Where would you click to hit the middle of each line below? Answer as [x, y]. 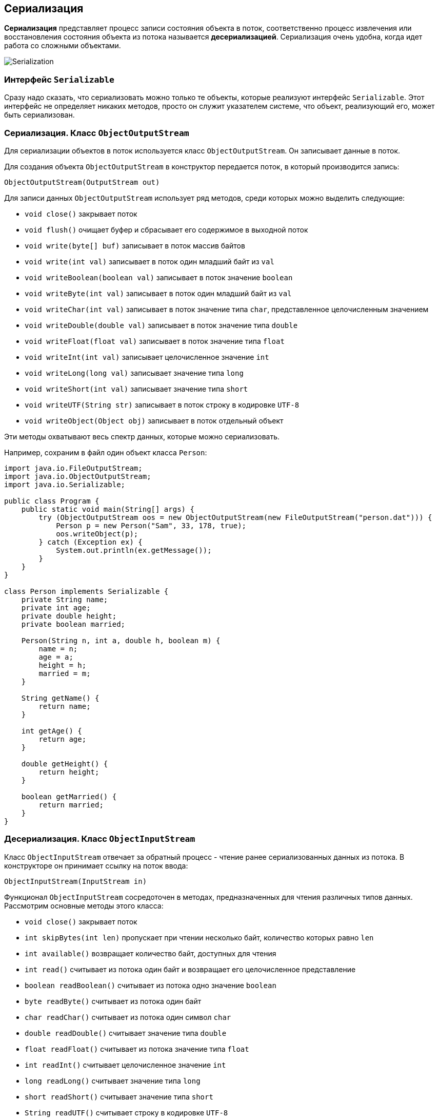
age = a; [56, 657]
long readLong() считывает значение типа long [113, 1081]
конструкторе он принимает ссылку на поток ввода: [96, 865]
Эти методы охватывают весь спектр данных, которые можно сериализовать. [142, 436]
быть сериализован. [39, 115]
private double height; [69, 616]
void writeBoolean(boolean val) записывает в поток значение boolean [159, 277]
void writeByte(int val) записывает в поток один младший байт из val [158, 293]
